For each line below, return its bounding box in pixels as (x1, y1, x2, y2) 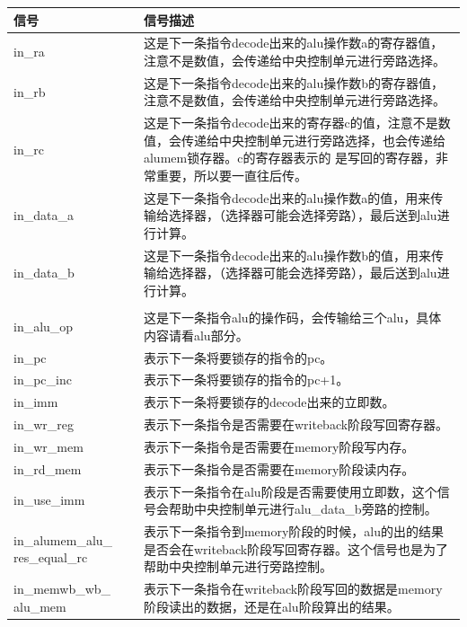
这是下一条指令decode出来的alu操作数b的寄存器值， (143, 73, 445, 92)
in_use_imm (13, 490, 85, 509)
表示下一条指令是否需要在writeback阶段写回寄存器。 (143, 415, 449, 434)
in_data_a (13, 206, 74, 225)
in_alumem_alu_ (13, 530, 113, 549)
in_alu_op (13, 316, 74, 335)
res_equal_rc (13, 548, 88, 567)
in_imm (13, 393, 58, 411)
